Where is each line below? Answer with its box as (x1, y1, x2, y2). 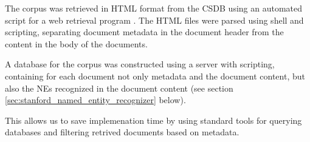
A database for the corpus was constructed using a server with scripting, (5, 58, 275, 70)
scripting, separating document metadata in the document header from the (5, 25, 284, 38)
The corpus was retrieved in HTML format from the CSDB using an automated (5, 2, 303, 14)
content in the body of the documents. (5, 37, 148, 50)
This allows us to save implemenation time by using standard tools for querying (5, 113, 302, 126)
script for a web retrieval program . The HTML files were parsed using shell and (5, 13, 304, 26)
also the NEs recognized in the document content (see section (5, 81, 233, 94)
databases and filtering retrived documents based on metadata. (5, 126, 239, 138)
